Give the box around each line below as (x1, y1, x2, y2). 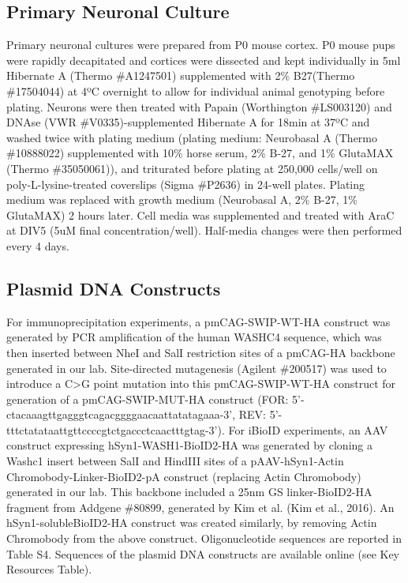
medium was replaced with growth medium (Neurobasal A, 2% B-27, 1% (6, 191, 357, 208)
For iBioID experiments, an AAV (228, 421, 388, 438)
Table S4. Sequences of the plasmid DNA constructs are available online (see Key (6, 545, 400, 562)
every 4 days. (6, 237, 69, 254)
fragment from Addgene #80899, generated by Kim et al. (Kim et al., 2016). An (6, 498, 395, 515)
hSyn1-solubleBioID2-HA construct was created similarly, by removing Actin (6, 514, 377, 531)
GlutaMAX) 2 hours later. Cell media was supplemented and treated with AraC (6, 206, 395, 223)
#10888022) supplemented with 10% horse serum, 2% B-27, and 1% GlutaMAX (6, 145, 394, 161)
